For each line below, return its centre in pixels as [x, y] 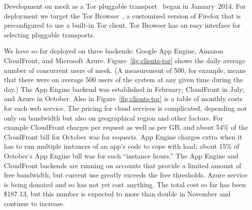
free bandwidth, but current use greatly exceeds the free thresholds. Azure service [126, 175]
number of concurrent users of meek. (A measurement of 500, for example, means [125, 70]
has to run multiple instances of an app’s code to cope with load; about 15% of [122, 146]
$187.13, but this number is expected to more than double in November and [117, 194]
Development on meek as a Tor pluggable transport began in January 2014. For [125, 6]
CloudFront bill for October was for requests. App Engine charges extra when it [123, 136]
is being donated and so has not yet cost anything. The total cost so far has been [125, 184]
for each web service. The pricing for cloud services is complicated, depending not [126, 108]
